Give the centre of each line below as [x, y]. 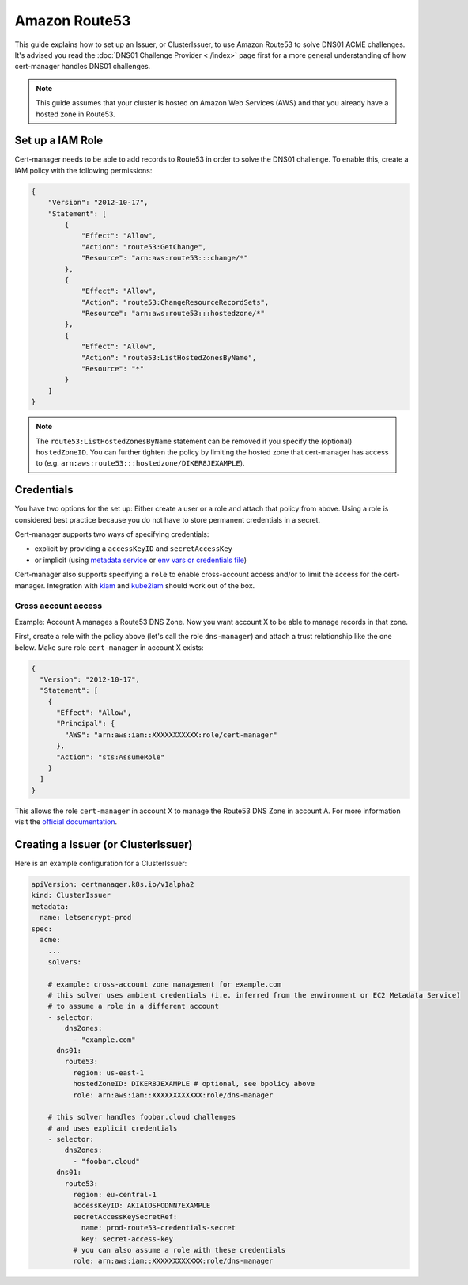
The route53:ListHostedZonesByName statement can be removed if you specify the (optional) [194, 441]
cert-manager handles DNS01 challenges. [83, 67]
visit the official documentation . [66, 822]
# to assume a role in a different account [133, 1006]
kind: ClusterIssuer [71, 895]
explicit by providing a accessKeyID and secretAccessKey [134, 549]
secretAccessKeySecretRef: [125, 1217]
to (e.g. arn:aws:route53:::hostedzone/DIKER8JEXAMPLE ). [140, 463]
